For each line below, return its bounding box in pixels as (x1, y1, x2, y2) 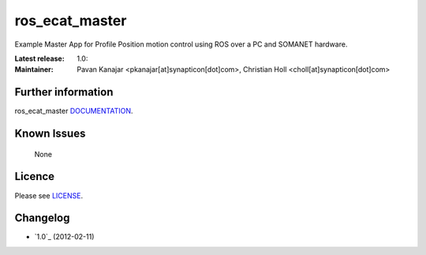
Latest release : (14, 54, 65, 63)
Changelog (14, 212, 70, 225)
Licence (14, 170, 55, 183)
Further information (14, 85, 114, 99)
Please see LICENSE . (14, 190, 83, 201)
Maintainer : (14, 65, 54, 74)
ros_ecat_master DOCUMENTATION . (14, 107, 133, 116)
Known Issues (14, 127, 86, 141)
